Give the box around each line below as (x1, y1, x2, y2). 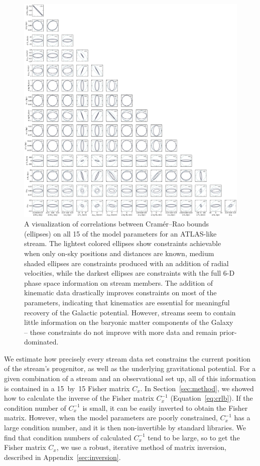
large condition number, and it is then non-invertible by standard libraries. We (4, 422, 246, 433)
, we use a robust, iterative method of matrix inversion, (56, 442, 226, 452)
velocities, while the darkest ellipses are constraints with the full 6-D (24, 268, 235, 278)
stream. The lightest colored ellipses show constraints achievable (24, 238, 221, 249)
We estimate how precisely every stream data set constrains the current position (4, 353, 251, 364)
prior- (219, 326, 237, 337)
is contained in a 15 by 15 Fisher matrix (4, 383, 130, 393)
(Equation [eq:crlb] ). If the (170, 393, 253, 403)
